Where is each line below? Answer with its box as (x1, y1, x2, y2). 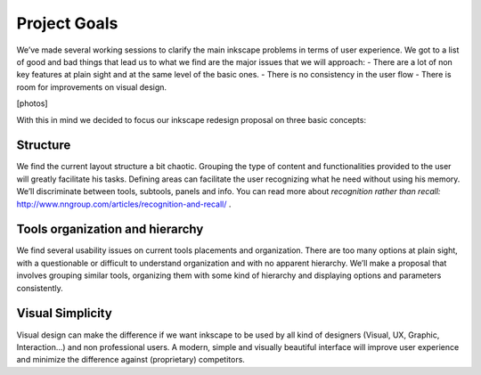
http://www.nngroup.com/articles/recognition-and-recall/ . (16, 199, 232, 209)
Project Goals (16, 13, 118, 33)
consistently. (16, 282, 64, 293)
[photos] (16, 98, 48, 109)
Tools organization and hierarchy (16, 222, 204, 237)
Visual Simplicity (16, 306, 113, 321)
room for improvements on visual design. (16, 81, 167, 93)
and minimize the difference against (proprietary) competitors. (16, 355, 245, 365)
